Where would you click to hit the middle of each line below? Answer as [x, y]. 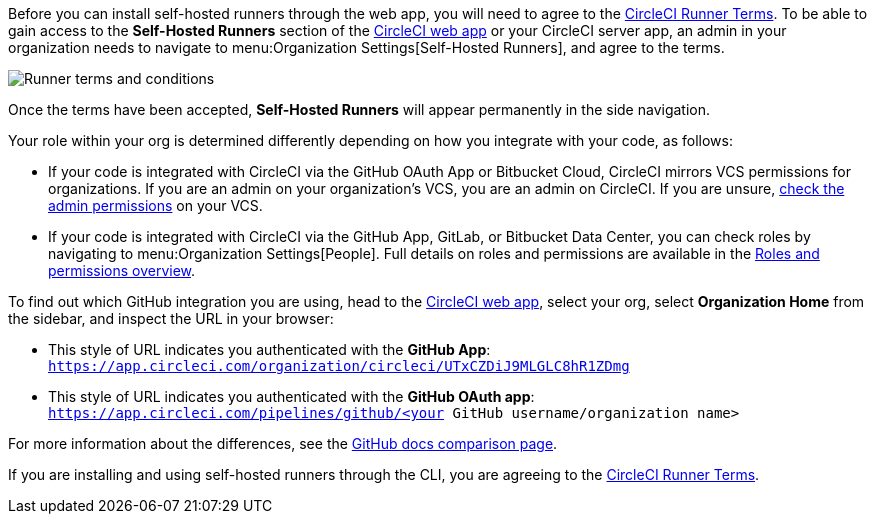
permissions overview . [122, 270]
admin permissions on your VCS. [155, 205]
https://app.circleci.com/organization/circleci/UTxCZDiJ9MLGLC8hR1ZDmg [339, 366]
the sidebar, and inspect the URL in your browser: [171, 318]
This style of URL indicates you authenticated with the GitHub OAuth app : [291, 396]
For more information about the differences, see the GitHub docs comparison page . [283, 443]
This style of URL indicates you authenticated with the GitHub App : [269, 349]
